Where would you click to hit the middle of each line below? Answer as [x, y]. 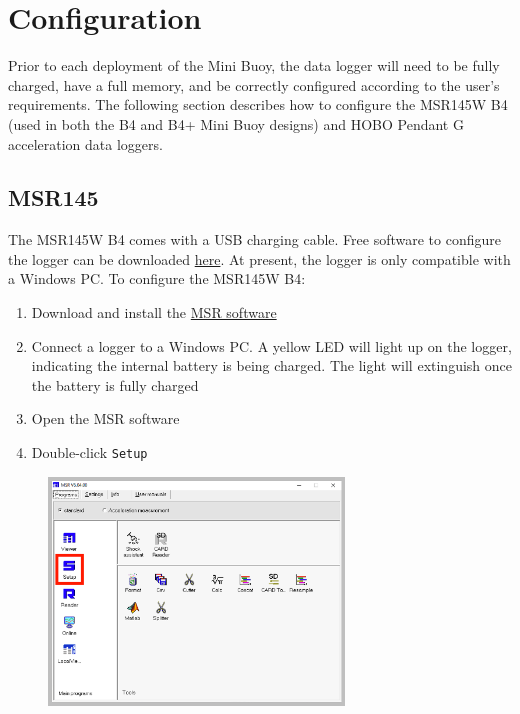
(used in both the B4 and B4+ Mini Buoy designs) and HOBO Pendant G [236, 123]
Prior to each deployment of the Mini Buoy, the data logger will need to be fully [254, 65]
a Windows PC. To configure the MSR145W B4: [157, 278]
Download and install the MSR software [154, 312]
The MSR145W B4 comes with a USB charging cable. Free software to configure [254, 239]
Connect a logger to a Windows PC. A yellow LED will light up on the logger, [271, 345]
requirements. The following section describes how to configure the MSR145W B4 [258, 104]
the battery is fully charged [115, 384]
